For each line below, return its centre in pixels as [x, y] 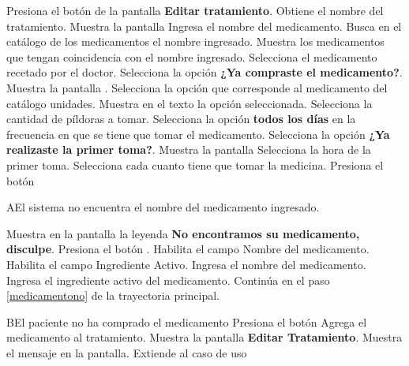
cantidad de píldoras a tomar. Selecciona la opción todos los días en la [181, 119]
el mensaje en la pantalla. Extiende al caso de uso [127, 352]
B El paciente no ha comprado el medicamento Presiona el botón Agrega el [187, 321]
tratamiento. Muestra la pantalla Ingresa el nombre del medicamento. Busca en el [204, 26]
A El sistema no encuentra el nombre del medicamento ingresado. [163, 207]
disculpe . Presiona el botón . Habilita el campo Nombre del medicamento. [188, 249]
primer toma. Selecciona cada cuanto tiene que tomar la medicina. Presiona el [195, 164]
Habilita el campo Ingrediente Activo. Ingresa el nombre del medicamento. [186, 264]
